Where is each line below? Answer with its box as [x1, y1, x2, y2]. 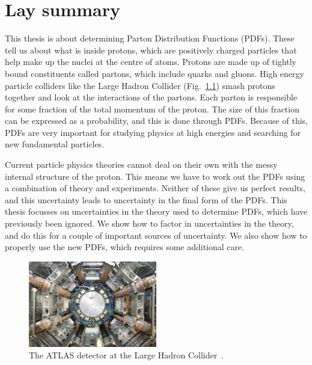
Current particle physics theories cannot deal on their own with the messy [5, 158, 278, 171]
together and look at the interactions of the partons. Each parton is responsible [5, 91, 298, 103]
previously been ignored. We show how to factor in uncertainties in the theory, [5, 217, 294, 230]
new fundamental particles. [5, 138, 105, 150]
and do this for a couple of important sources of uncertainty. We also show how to [5, 229, 307, 241]
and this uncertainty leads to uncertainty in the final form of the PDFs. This [5, 193, 287, 206]
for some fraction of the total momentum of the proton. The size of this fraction [5, 102, 299, 115]
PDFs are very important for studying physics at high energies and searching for [5, 126, 301, 138]
